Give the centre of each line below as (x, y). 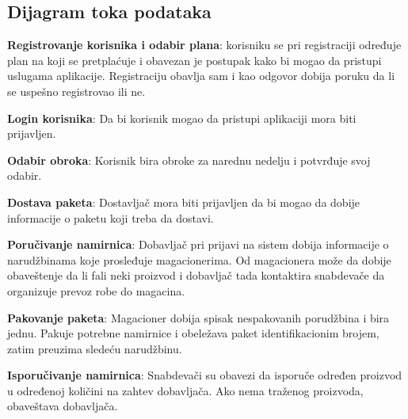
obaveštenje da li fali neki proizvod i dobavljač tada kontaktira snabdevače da (196, 275)
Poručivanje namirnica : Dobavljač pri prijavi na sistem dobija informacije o (198, 244)
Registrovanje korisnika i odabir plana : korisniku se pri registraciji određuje (204, 45)
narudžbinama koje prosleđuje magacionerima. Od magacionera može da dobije (199, 259)
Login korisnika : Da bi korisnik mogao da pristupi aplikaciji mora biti (182, 118)
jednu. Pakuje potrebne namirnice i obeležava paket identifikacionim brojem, (193, 333)
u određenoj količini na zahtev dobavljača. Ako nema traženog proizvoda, (185, 390)
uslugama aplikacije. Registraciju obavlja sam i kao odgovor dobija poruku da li (201, 76)
